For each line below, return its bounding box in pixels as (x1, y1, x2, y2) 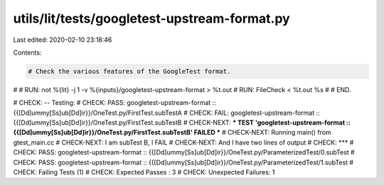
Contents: (13, 48, 42, 57)
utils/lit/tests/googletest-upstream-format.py (13, 11, 291, 26)
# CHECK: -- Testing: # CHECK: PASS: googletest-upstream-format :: (13, 99, 216, 107)
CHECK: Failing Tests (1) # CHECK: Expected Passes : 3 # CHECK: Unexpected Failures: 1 (13, 168, 275, 176)
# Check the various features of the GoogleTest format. (28, 67, 231, 75)
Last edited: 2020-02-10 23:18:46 (13, 35, 112, 44)
